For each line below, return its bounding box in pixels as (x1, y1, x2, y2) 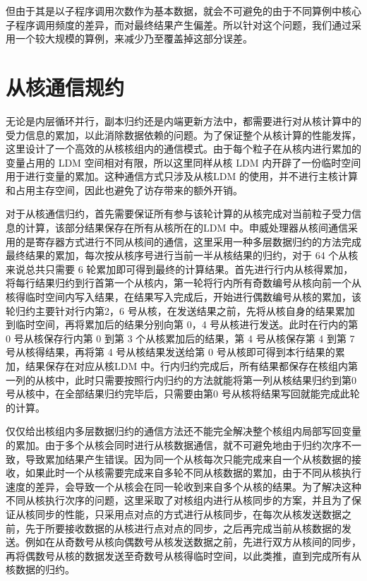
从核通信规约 (6, 72, 125, 101)
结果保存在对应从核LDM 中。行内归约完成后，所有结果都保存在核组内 (25, 359, 348, 373)
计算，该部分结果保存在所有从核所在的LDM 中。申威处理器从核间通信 (25, 220, 348, 235)
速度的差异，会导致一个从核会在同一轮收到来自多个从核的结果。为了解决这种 (6, 479, 361, 493)
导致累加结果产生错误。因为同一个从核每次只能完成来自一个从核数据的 (25, 451, 351, 466)
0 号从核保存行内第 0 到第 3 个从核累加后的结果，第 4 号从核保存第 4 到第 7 (6, 330, 355, 345)
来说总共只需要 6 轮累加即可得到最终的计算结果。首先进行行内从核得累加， (6, 261, 354, 276)
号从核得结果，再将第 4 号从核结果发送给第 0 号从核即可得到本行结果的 (6, 345, 335, 359)
